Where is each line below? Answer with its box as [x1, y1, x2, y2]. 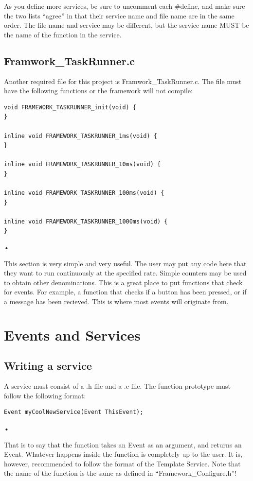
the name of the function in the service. [4, 29, 122, 39]
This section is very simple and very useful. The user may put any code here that [4, 258, 247, 268]
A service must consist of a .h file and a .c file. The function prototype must [4, 381, 231, 391]
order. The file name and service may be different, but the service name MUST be [4, 20, 249, 30]
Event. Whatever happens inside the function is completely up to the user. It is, [4, 449, 242, 459]
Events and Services [4, 325, 141, 344]
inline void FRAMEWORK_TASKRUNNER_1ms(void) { [4, 132, 157, 139]
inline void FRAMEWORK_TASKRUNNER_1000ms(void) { [4, 218, 168, 225]
